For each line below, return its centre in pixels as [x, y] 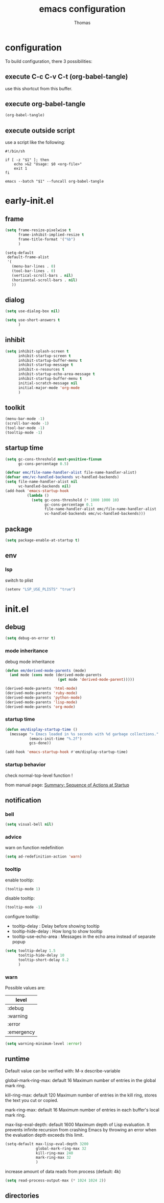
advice [13, 837]
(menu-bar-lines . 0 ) [34, 267]
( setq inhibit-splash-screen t [37, 351]
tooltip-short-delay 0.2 [43, 960]
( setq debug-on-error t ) [30, 638]
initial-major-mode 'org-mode [49, 388]
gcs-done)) [40, 743]
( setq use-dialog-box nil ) [33, 311]
